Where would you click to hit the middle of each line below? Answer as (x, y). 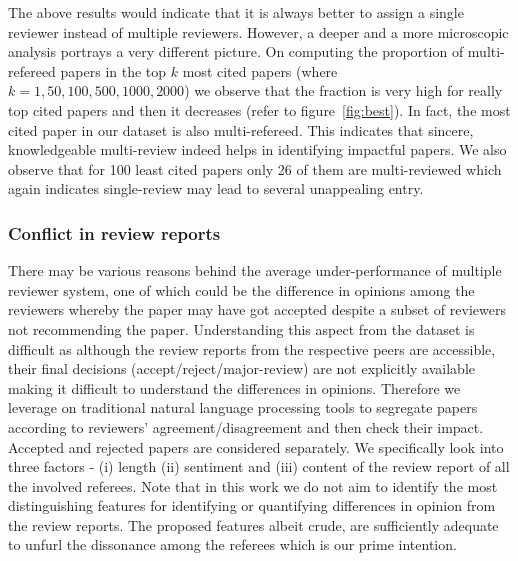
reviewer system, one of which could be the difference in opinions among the (241, 289)
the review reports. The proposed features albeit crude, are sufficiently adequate (253, 524)
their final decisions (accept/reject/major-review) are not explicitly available (242, 368)
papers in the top (113, 70)
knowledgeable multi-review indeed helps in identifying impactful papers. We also (257, 149)
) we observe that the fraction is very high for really (343, 90)
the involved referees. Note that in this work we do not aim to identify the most (253, 485)
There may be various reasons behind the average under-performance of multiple (255, 270)
